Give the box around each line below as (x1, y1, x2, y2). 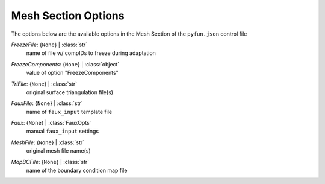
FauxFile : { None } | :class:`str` (11, 100, 83, 107)
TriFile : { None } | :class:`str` (11, 80, 78, 87)
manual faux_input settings (26, 127, 99, 135)
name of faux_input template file (26, 108, 113, 115)
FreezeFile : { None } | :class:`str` (11, 41, 88, 48)
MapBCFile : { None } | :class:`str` (11, 158, 90, 165)
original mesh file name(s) (26, 147, 91, 154)
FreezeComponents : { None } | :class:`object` (11, 60, 120, 68)
